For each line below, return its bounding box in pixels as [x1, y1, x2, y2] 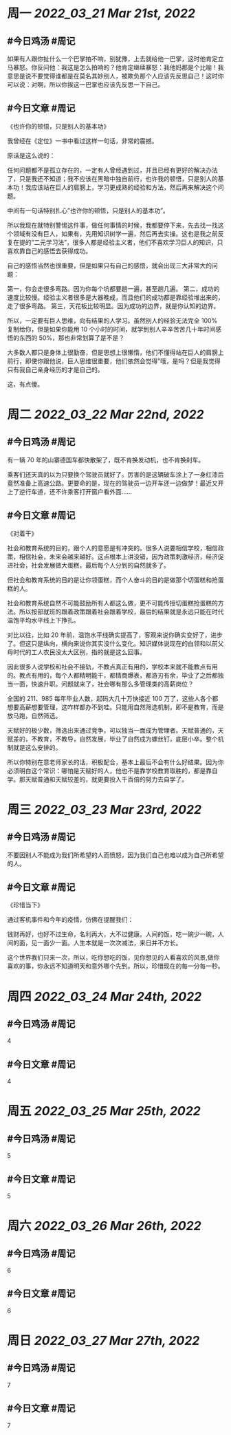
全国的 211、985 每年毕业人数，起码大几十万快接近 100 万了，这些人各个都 [7, 694, 219, 702]
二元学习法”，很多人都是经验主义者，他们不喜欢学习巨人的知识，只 [34, 238, 223, 246]
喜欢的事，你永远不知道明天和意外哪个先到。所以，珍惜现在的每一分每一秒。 [7, 962, 224, 970]
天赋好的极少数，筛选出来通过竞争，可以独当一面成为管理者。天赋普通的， [7, 726, 218, 734]
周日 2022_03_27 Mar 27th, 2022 [7, 1333, 200, 1348]
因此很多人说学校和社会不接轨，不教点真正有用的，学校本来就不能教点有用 [7, 662, 218, 671]
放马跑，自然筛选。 [7, 711, 62, 720]
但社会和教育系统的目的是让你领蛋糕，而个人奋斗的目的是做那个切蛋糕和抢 [7, 575, 218, 584]
